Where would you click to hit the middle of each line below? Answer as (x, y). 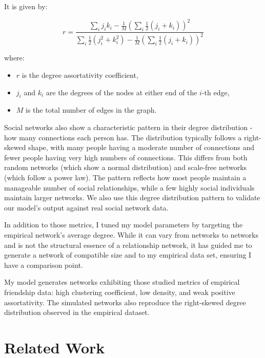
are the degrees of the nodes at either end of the (121, 92)
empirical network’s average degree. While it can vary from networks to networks (131, 234)
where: (14, 58)
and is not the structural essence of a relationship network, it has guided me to (128, 245)
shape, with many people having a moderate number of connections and (141, 147)
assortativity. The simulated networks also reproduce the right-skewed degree (125, 302)
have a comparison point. (44, 265)
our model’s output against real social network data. (86, 207)
